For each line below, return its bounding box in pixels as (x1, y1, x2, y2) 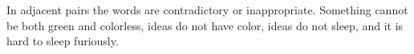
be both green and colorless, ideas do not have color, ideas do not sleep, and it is (6, 17, 404, 33)
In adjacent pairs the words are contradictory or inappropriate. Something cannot (6, 2, 408, 17)
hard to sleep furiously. (6, 33, 119, 49)
